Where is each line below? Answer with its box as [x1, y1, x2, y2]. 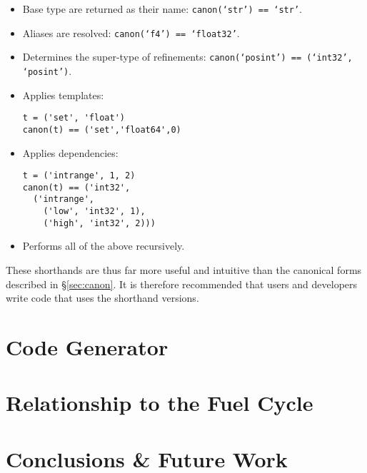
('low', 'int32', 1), [43, 206, 146, 217]
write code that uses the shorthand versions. [6, 290, 199, 305]
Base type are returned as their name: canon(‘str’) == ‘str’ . [22, 1, 302, 16]
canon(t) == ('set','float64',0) [22, 124, 181, 135]
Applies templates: [22, 87, 104, 102]
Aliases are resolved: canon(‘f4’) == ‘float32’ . [22, 25, 240, 40]
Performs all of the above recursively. [22, 238, 185, 253]
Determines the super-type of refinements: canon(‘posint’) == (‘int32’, [22, 49, 353, 64]
